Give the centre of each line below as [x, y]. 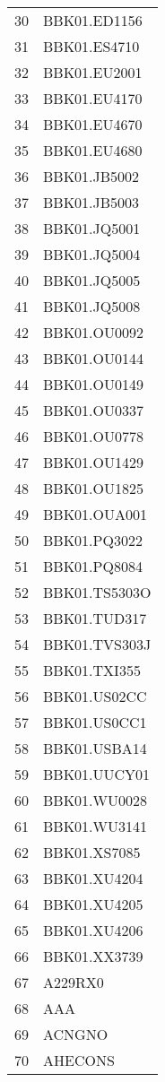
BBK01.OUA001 [96, 514]
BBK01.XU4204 [93, 878]
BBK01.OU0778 [94, 436]
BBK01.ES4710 [91, 46]
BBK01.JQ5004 [92, 254]
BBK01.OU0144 [94, 358]
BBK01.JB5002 [91, 176]
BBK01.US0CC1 [95, 722]
